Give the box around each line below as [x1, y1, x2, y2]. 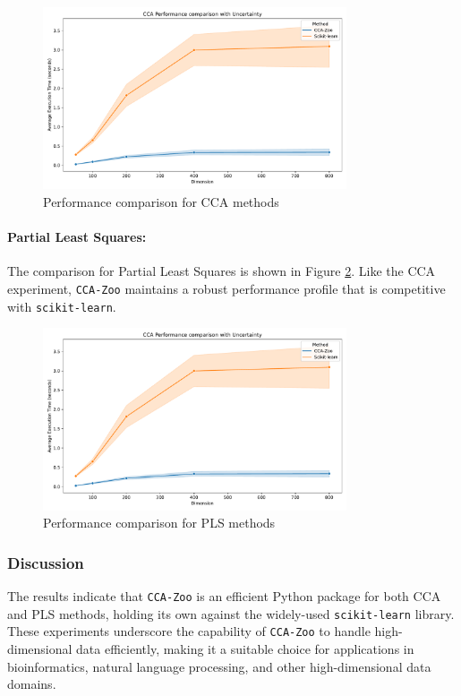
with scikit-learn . [7, 296, 116, 315]
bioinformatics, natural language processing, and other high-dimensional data [7, 657, 431, 675]
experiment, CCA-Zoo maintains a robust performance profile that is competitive [7, 279, 446, 297]
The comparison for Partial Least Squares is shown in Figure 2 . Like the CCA [7, 262, 436, 280]
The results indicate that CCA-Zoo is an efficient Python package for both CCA [7, 587, 441, 606]
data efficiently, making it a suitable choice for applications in [76, 640, 414, 658]
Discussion [7, 551, 84, 573]
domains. [7, 675, 56, 693]
